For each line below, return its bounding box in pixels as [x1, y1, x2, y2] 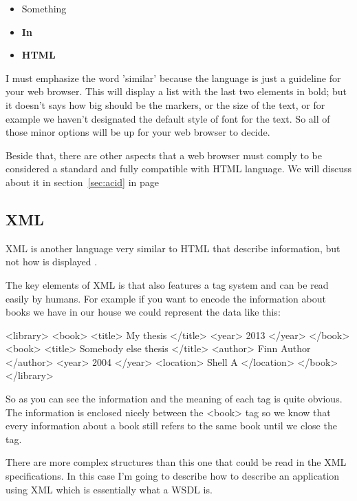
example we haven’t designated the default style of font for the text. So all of [6, 111, 330, 125]
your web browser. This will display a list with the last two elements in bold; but [6, 84, 347, 99]
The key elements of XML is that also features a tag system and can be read [6, 277, 329, 292]
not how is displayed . [6, 254, 98, 269]
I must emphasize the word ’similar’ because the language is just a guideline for [6, 70, 341, 85]
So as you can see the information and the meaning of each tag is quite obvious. [6, 391, 343, 406]
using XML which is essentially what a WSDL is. [6, 482, 213, 496]
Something [21, 1, 67, 15]
